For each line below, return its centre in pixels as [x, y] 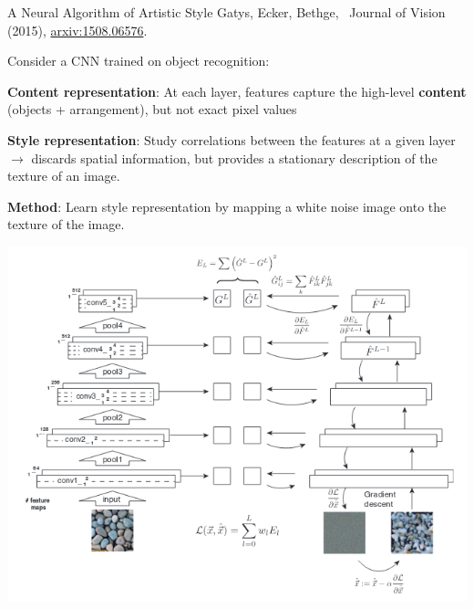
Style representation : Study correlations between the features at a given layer [232, 139]
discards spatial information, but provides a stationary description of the [234, 157]
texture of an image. [64, 176]
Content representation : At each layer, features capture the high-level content [237, 91]
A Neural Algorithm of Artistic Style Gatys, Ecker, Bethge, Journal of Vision [227, 12]
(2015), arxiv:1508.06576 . [77, 30]
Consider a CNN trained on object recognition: [139, 61]
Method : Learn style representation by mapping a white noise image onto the [227, 206]
